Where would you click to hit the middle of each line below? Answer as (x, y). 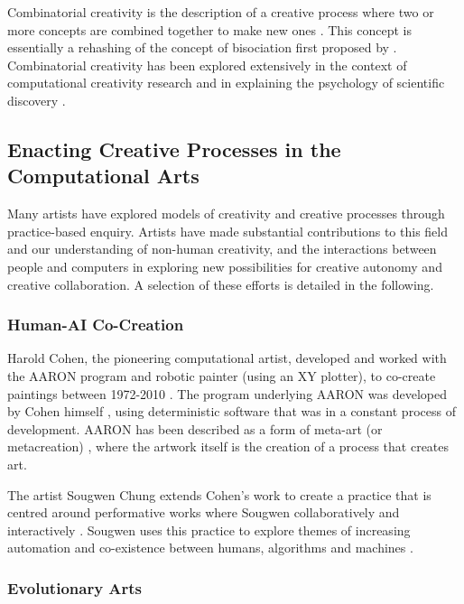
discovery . (37, 100)
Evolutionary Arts (75, 587)
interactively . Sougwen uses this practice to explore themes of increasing (209, 530)
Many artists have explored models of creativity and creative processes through (226, 214)
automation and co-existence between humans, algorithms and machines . (210, 548)
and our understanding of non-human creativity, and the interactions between (222, 249)
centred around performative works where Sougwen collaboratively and (204, 512)
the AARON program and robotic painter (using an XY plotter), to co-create (222, 375)
